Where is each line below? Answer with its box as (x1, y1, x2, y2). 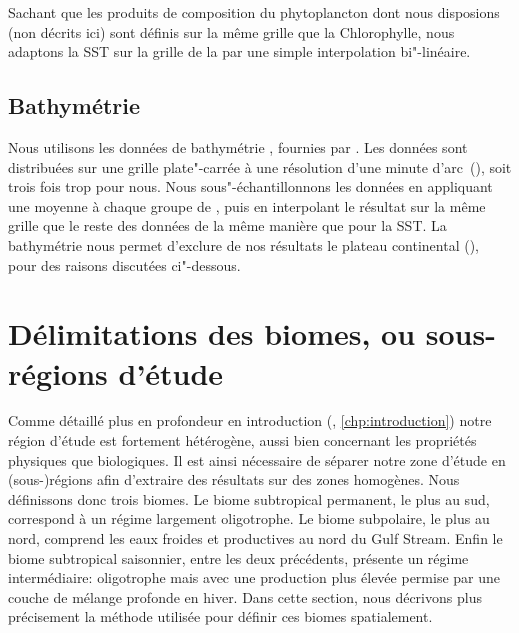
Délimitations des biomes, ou (8, 313, 416, 354)
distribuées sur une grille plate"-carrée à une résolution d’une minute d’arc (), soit (8, 156, 512, 177)
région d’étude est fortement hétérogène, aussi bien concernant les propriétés (8, 430, 477, 451)
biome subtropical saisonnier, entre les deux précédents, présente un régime (8, 547, 469, 568)
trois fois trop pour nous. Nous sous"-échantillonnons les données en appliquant (8, 176, 493, 197)
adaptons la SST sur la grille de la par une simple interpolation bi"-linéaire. (8, 41, 471, 62)
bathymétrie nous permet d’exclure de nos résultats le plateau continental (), (8, 234, 480, 255)
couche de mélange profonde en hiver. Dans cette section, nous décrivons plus (8, 586, 482, 607)
